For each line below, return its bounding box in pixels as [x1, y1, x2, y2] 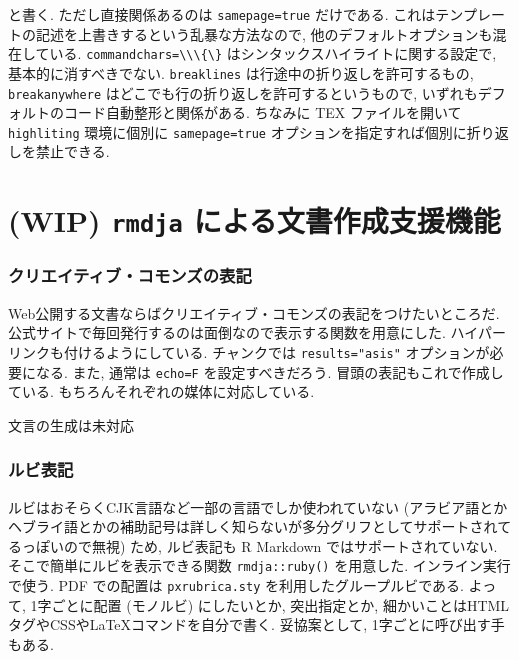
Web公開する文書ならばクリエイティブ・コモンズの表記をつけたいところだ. [8, 302, 500, 323]
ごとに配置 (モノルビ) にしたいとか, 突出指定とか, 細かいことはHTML [51, 594, 510, 615]
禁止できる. [35, 141, 110, 162]
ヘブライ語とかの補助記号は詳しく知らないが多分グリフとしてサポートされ [8, 516, 498, 537]
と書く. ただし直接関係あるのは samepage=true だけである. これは [8, 4, 436, 24]
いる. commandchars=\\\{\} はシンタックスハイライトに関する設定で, [49, 43, 497, 64]
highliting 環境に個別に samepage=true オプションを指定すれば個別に [8, 121, 467, 142]
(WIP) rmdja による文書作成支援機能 [8, 200, 501, 241]
